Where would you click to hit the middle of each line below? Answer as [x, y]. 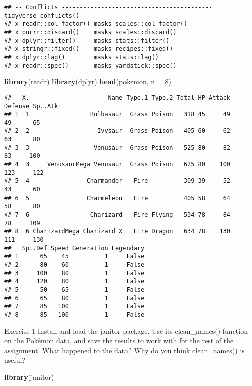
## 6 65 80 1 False [74, 298]
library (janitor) [29, 377]
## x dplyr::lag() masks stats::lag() [81, 57]
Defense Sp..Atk [31, 106]
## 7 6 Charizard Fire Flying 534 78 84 [117, 215]
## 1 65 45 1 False [74, 256]
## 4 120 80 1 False [74, 281]
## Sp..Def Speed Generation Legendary [74, 248]
